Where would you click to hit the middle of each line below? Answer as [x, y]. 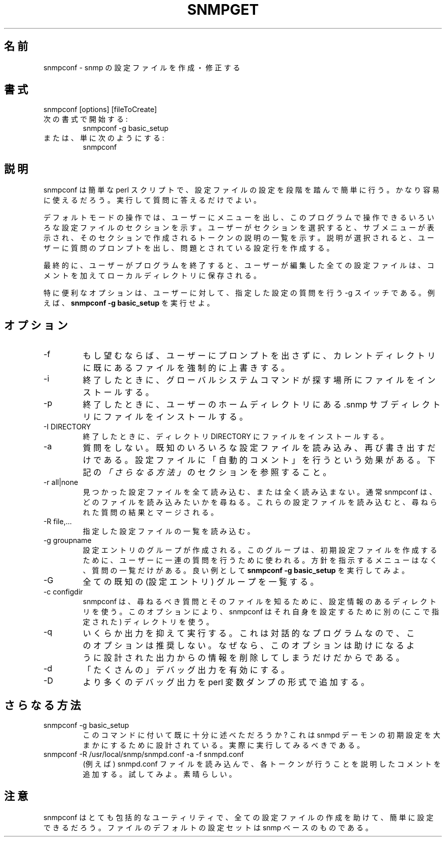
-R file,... [58, 522]
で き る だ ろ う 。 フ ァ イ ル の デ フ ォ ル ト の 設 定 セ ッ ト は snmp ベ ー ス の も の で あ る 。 [208, 827]
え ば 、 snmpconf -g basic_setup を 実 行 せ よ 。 [129, 303]
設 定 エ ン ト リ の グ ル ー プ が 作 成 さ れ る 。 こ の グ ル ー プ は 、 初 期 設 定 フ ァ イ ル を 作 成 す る [260, 550]
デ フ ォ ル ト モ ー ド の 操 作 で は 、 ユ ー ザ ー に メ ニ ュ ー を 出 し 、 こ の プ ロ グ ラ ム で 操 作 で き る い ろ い [239, 218]
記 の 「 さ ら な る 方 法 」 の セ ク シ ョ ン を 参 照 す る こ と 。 [207, 472]
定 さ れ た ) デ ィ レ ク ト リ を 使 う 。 [148, 622]
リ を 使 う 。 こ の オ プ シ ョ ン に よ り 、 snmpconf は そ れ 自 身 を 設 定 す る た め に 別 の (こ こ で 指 [261, 612]
